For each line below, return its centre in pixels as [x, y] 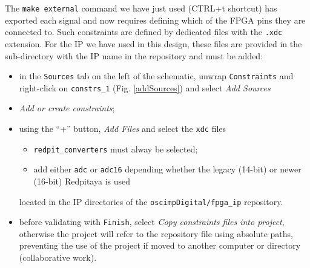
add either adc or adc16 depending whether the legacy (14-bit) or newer [167, 169]
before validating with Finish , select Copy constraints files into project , [152, 222]
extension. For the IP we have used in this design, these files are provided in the [153, 43]
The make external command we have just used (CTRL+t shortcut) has [141, 8]
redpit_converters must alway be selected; [116, 149]
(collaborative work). [58, 257]
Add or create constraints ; [67, 108]
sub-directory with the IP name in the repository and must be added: [134, 55]
